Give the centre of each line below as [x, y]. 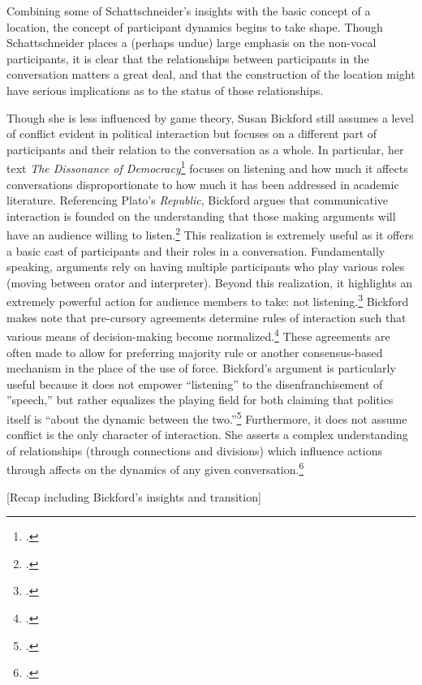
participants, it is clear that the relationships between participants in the [188, 58]
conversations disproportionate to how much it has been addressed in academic [203, 184]
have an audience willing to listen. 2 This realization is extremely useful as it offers [210, 234]
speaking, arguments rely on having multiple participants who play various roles [206, 267]
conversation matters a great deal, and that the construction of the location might [211, 74]
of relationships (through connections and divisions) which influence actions [194, 450]
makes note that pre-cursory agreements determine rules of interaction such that [207, 317]
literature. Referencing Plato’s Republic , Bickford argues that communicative [197, 200]
